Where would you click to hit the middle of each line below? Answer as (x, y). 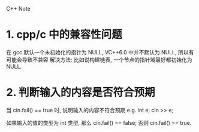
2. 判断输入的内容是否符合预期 (81, 93)
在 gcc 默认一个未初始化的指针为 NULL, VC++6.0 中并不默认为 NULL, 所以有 (100, 52)
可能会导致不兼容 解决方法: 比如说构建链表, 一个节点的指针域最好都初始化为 (99, 60)
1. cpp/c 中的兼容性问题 (64, 35)
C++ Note (19, 9)
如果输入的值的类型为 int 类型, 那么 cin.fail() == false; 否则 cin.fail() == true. (99, 122)
